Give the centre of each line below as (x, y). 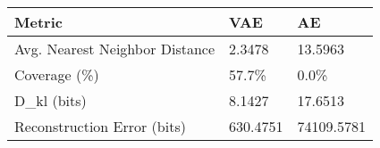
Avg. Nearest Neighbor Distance (115, 49)
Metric (38, 22)
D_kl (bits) (51, 100)
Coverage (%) (57, 74)
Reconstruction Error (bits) (100, 126)
